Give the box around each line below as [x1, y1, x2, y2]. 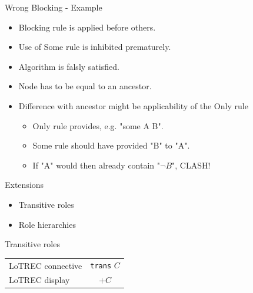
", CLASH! [172, 159, 211, 171]
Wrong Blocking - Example [5, 1, 102, 13]
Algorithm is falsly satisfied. [18, 60, 119, 72]
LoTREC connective [9, 259, 82, 271]
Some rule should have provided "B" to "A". [32, 139, 190, 151]
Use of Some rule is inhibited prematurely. [18, 41, 171, 53]
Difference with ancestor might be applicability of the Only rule [18, 99, 248, 112]
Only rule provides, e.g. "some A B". [32, 119, 164, 132]
